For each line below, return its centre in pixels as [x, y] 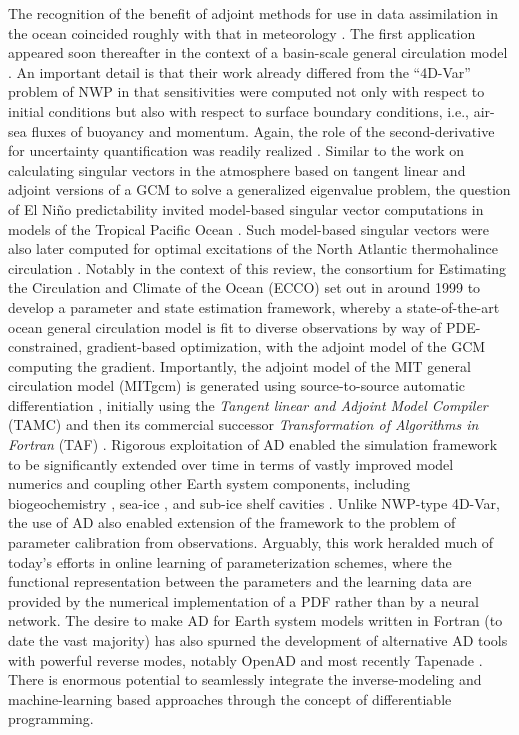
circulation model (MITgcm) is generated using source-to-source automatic [236, 385]
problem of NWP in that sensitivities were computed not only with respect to [246, 91]
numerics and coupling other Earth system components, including [209, 483]
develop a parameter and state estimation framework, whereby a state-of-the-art [254, 306]
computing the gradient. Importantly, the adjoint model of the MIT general [239, 365]
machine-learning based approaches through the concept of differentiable [230, 698]
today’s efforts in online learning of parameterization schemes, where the [230, 561]
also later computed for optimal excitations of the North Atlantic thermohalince [253, 248]
